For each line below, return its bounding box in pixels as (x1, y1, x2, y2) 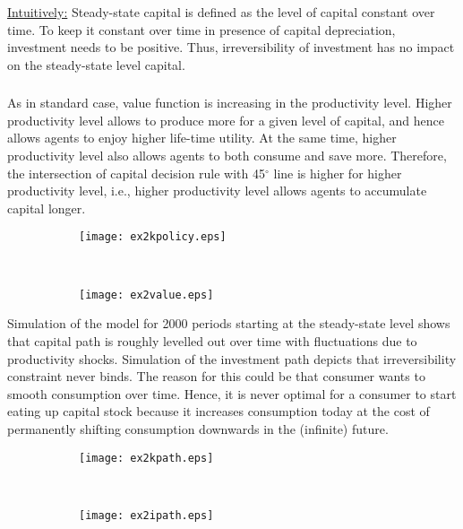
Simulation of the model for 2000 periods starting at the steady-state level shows (7, 314, 450, 333)
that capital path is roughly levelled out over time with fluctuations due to (7, 331, 417, 350)
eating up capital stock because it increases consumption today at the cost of (7, 402, 430, 421)
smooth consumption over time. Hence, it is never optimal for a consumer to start (7, 384, 457, 403)
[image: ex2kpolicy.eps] (79, 230, 227, 244)
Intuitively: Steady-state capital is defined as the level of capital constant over (7, 3, 435, 21)
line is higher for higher (273, 163, 402, 182)
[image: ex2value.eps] (79, 288, 214, 301)
